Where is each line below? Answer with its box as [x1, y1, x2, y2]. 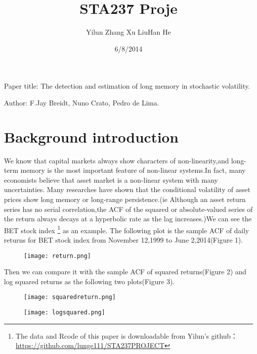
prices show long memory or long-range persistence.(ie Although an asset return [4, 194, 246, 204]
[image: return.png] [24, 252, 91, 259]
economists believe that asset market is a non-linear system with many [4, 174, 218, 185]
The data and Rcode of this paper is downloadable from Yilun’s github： [15, 330, 238, 341]
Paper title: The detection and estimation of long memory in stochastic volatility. [4, 81, 250, 91]
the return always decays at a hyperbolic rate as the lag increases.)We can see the [4, 213, 252, 224]
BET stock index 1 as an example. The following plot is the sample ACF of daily [4, 223, 249, 235]
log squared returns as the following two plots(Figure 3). [4, 276, 175, 286]
